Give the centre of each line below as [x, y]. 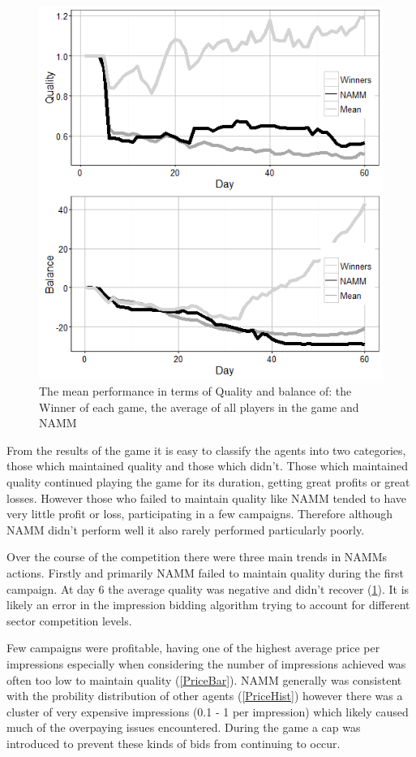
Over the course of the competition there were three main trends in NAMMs [197, 557]
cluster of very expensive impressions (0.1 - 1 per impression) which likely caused [208, 711]
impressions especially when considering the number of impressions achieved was [206, 663]
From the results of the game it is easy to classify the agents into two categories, [206, 450]
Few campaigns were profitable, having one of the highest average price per [193, 648]
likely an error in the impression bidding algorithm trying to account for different [208, 605]
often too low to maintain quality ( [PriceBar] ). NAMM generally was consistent [204, 679]
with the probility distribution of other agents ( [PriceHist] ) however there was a [205, 696]
